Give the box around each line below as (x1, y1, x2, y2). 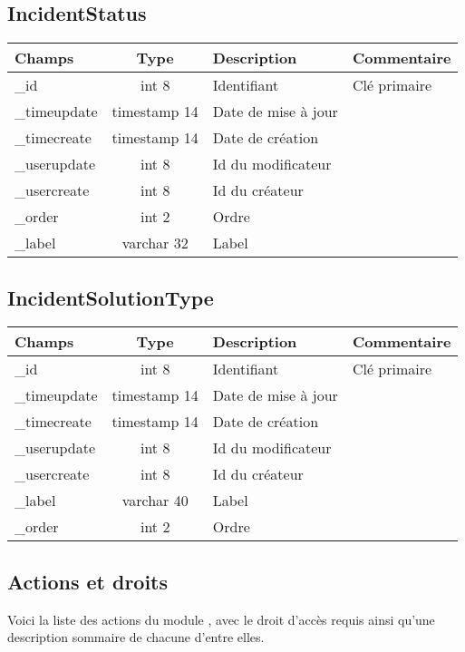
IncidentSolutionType (7, 283, 214, 311)
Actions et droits (7, 567, 169, 595)
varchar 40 (121, 490, 189, 511)
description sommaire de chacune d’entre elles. (7, 628, 265, 647)
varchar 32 (121, 232, 189, 254)
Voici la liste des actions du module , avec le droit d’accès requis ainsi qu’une (7, 609, 435, 628)
